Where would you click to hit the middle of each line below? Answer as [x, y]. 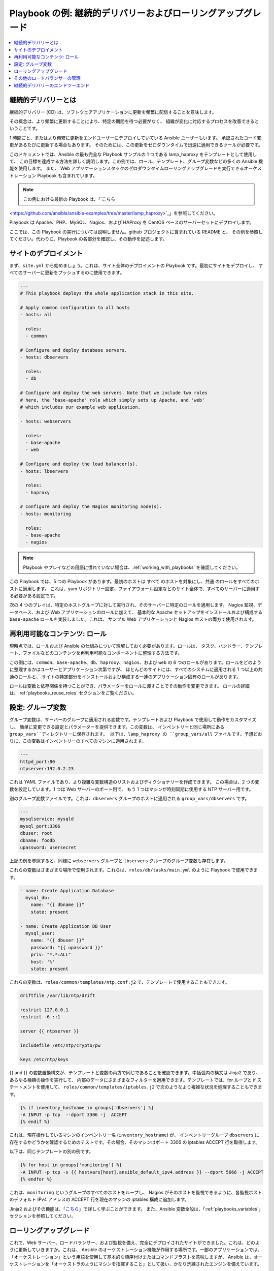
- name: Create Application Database [67, 890]
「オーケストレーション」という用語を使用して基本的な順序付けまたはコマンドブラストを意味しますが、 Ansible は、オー [136, 1257]
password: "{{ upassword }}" [67, 947]
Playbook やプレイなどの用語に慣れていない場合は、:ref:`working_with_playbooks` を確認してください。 [132, 567]
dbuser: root [36, 833]
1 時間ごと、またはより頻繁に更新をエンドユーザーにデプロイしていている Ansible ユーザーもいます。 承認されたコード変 [135, 138]
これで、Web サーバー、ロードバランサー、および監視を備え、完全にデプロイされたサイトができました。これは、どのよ [134, 1243]
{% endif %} [35, 1122]
